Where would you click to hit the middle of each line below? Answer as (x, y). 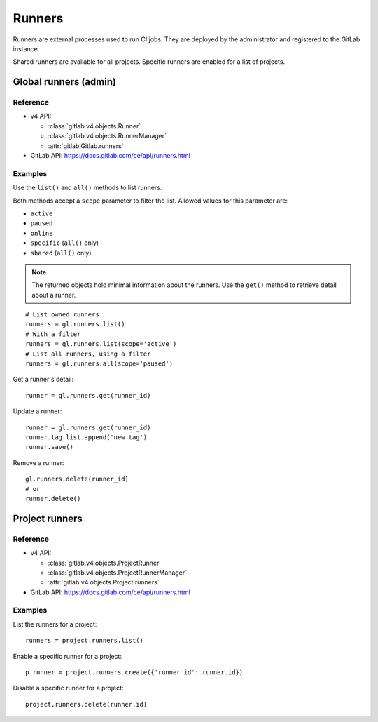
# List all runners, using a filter (88, 354)
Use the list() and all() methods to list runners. (87, 188)
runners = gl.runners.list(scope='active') (101, 344)
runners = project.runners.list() (84, 641)
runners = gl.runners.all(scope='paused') (99, 364)
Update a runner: (37, 411)
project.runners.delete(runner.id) (86, 704)
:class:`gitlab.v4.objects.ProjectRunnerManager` (118, 573)
